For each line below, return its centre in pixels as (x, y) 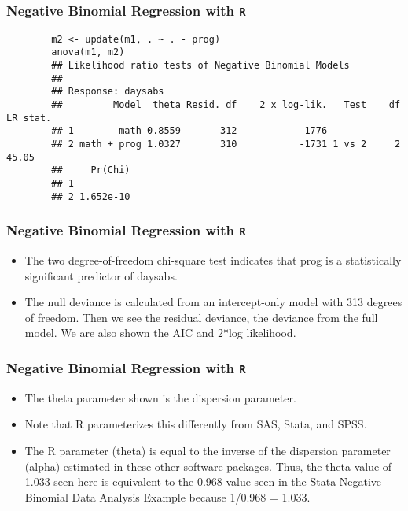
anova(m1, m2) (88, 52)
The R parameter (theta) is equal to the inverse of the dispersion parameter (208, 451)
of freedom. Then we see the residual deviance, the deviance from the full (201, 317)
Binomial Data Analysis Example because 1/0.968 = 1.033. (167, 496)
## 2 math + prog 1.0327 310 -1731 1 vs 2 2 (226, 144)
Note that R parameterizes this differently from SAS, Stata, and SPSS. (196, 424)
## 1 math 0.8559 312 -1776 (189, 131)
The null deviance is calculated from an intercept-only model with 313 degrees (213, 302)
